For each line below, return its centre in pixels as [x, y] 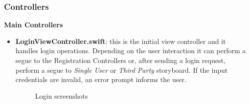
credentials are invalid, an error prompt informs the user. [101, 79]
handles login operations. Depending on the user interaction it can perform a [131, 51]
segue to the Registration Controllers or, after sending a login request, [120, 60]
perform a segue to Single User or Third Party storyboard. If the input [122, 70]
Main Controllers [34, 25]
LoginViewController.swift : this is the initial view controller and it [121, 41]
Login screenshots [61, 95]
